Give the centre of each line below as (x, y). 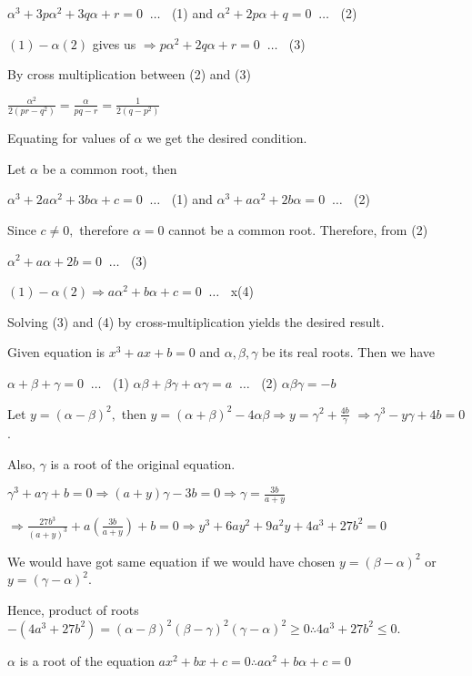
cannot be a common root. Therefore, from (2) (298, 229)
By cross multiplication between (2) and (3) (129, 74)
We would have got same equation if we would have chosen (171, 561)
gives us (114, 43)
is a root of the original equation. (143, 463)
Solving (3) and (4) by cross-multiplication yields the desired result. (196, 321)
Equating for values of (69, 138)
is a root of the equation (87, 660)
